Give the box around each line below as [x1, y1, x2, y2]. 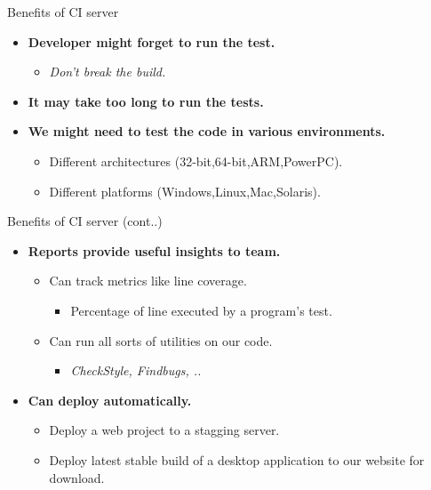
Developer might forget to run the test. [28, 32, 275, 51]
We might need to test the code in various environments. [28, 122, 386, 141]
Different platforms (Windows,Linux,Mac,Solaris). [49, 181, 321, 200]
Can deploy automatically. [28, 390, 192, 409]
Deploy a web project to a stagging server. [49, 421, 280, 439]
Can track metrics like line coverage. [49, 271, 247, 290]
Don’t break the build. [49, 62, 166, 81]
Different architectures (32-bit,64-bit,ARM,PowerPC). [49, 151, 343, 170]
